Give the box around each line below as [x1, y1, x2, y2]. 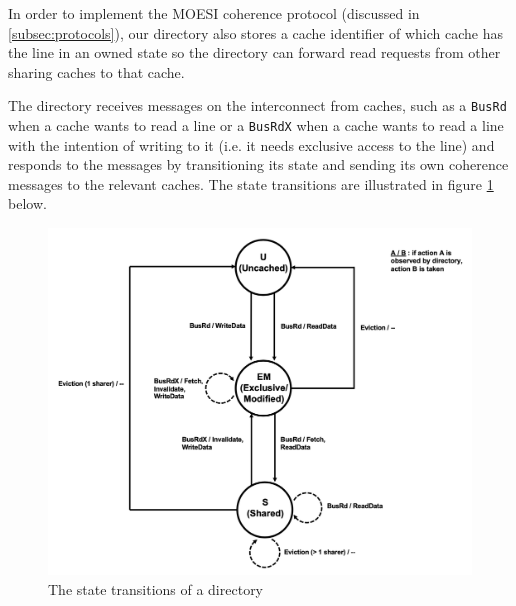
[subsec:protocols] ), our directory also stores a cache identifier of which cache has [8, 22, 504, 43]
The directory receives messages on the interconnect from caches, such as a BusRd [8, 95, 507, 116]
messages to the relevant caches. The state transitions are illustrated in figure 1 [8, 173, 494, 194]
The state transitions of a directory [48, 579, 264, 600]
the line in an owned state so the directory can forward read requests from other [8, 42, 501, 63]
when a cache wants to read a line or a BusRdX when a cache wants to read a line [8, 115, 504, 136]
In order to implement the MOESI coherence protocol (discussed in [8, 3, 420, 23]
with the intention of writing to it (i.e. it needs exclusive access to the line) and [8, 134, 495, 155]
